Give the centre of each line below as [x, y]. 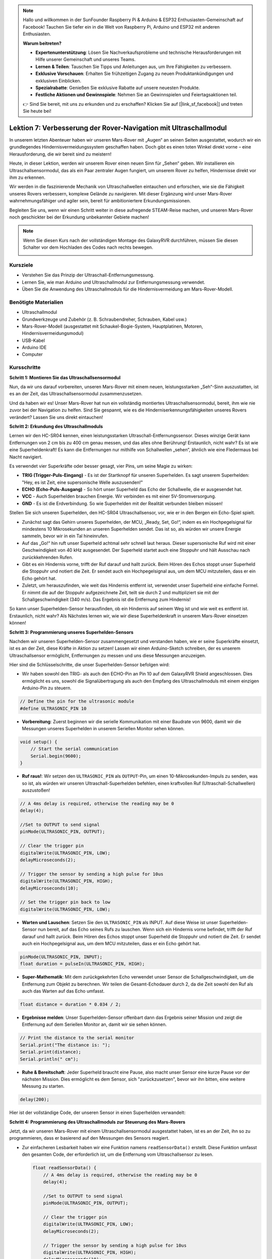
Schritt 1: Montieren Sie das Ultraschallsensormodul [65, 377]
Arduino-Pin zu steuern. [47, 688]
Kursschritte [25, 368]
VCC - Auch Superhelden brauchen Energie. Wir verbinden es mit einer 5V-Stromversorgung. [119, 497]
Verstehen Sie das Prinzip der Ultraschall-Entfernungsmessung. [88, 275]
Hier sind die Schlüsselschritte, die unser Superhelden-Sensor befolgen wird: [89, 665]
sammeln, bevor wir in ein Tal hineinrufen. [65, 536]
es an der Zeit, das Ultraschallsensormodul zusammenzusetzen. [76, 394]
